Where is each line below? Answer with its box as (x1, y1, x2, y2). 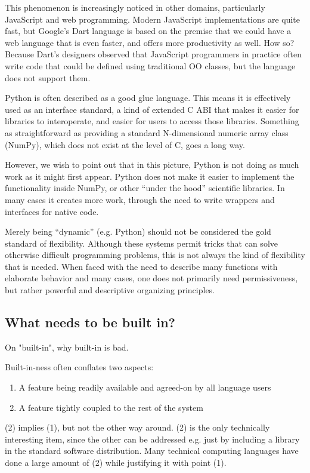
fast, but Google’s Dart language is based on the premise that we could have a (5, 24, 292, 37)
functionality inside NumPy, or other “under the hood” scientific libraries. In (5, 182, 285, 194)
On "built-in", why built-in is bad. (5, 340, 129, 353)
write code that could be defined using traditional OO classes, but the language (5, 59, 296, 72)
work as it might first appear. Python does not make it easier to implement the (5, 170, 294, 182)
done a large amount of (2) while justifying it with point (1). (5, 456, 227, 469)
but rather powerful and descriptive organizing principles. (5, 284, 215, 296)
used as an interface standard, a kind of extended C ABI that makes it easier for (5, 103, 299, 115)
